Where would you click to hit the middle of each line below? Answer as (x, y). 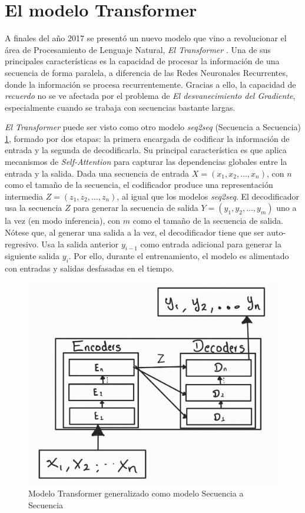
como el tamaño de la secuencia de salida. (208, 221)
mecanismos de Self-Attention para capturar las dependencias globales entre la (146, 162)
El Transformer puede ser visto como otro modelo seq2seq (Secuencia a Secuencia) (153, 127)
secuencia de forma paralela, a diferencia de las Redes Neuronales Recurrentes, (146, 72)
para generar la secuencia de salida (136, 208)
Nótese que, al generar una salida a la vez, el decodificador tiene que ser (135, 232)
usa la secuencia (34, 208)
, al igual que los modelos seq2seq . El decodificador (208, 196)
